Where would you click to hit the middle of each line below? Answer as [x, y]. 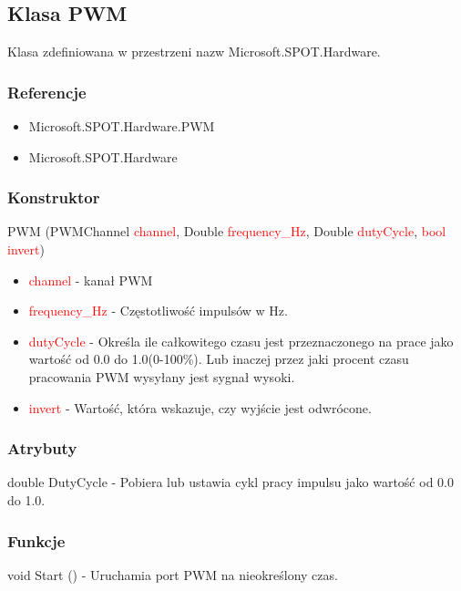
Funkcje [36, 540]
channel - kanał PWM [91, 280]
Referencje [47, 92]
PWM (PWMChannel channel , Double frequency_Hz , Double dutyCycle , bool [227, 231]
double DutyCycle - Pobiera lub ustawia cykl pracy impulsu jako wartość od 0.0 [230, 482]
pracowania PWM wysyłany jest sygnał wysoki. [162, 376]
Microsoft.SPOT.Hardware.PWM [122, 126]
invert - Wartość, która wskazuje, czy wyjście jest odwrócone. [200, 407]
